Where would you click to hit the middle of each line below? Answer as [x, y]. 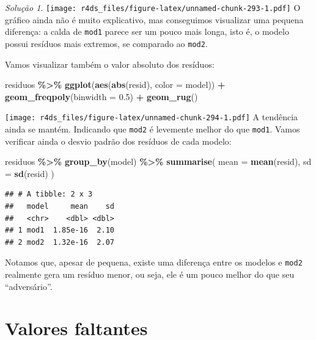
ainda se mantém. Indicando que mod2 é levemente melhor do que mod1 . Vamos [152, 129]
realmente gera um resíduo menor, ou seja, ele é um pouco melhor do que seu [150, 274]
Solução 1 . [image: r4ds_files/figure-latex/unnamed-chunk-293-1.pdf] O [153, 7]
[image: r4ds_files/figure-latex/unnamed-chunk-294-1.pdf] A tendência [152, 117]
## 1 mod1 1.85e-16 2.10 [60, 230]
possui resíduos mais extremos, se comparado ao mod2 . [106, 43]
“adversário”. [29, 286]
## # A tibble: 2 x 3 [49, 194]
